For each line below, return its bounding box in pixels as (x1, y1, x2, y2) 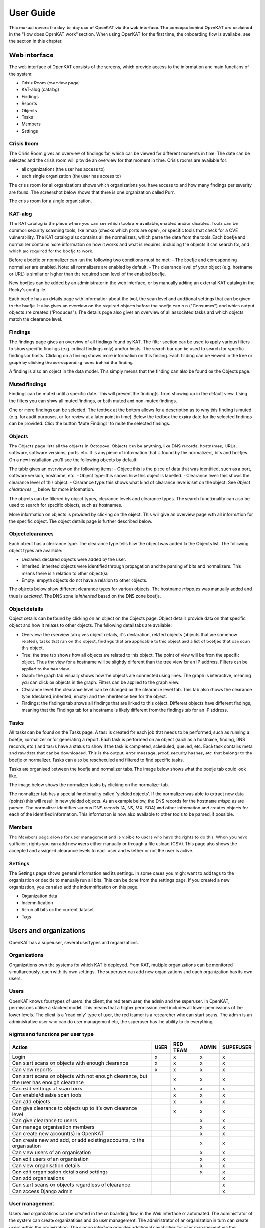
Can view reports (12, 1066, 52, 1073)
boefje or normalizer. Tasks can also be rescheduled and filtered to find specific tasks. (9, 757, 184, 763)
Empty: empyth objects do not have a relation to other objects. (21, 577, 148, 583)
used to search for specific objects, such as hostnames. (9, 502, 123, 508)
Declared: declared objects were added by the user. (21, 557, 126, 562)
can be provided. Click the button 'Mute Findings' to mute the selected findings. (9, 420, 171, 426)
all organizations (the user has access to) (21, 166, 105, 172)
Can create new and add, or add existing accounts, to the (12, 1137, 145, 1144)
